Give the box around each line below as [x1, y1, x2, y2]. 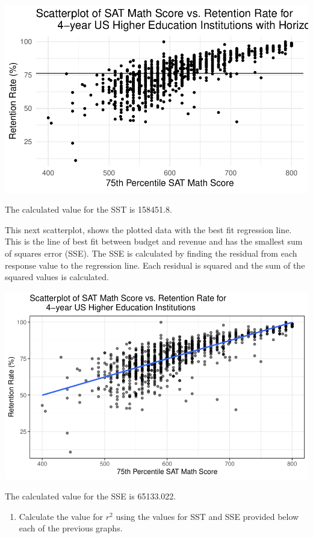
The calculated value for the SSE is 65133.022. [5, 490, 176, 502]
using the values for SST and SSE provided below [116, 510, 299, 522]
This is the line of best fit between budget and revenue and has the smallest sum [5, 235, 303, 248]
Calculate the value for [19, 510, 104, 522]
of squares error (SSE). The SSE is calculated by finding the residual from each [5, 247, 297, 260]
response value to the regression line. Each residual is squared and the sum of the [5, 258, 305, 271]
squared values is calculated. [5, 271, 109, 283]
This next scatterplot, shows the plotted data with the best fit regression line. [5, 223, 292, 236]
